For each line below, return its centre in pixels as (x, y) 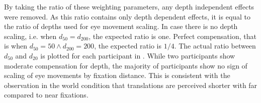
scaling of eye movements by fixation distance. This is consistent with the (117, 75)
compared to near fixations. (46, 95)
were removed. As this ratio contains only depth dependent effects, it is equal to (127, 16)
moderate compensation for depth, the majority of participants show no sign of (126, 65)
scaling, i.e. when (30, 36)
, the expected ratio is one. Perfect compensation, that (172, 36)
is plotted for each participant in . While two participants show (138, 55)
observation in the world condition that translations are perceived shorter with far (131, 85)
